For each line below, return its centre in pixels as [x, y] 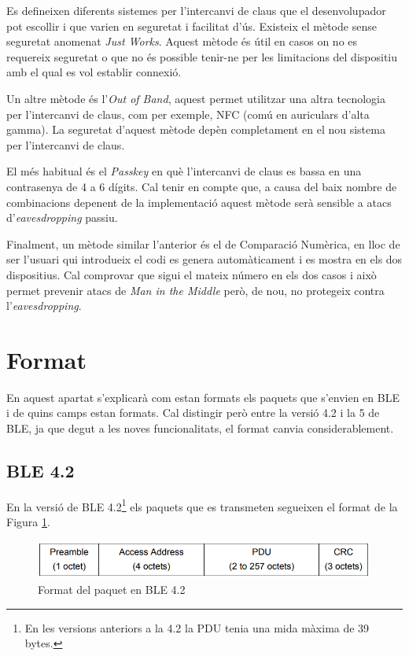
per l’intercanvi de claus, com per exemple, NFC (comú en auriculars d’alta [188, 114]
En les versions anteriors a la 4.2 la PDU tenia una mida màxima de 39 [197, 627]
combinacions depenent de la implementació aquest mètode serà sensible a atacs [199, 202]
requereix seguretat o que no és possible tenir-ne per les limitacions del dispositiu [202, 56]
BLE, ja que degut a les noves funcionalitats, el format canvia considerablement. [200, 428]
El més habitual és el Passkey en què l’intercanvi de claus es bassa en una [184, 171]
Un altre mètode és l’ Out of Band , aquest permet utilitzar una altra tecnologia [196, 98]
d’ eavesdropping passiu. [62, 217]
